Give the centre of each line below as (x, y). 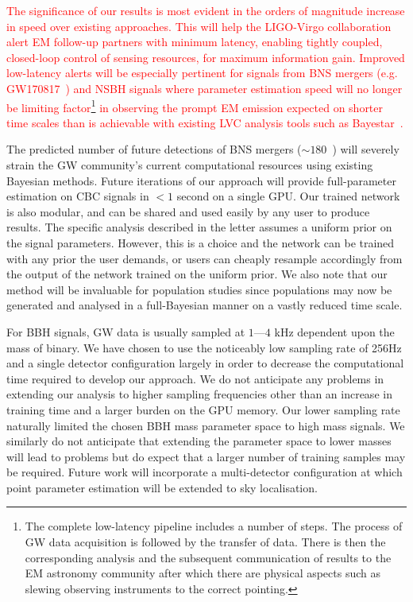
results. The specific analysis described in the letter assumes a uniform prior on (199, 227)
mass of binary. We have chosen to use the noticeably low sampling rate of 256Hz (204, 347)
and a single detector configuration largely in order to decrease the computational (205, 363)
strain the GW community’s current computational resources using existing (190, 165)
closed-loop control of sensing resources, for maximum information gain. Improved (206, 57)
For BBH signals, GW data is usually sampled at (126, 331)
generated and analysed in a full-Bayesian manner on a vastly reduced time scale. (205, 305)
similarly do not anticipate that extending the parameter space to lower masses (199, 441)
